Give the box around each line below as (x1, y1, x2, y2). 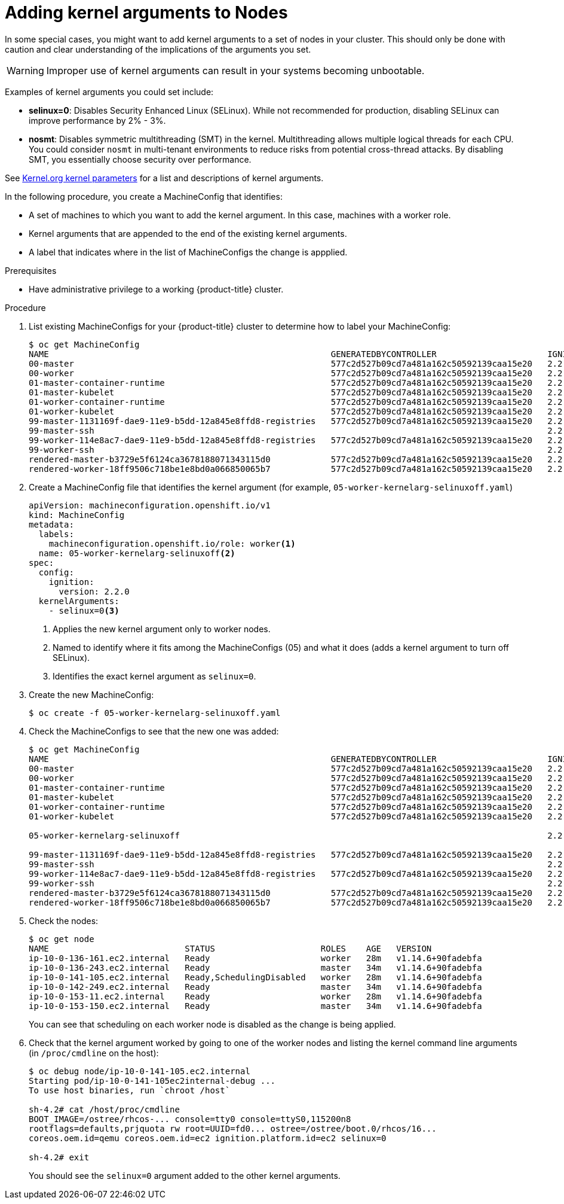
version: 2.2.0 (59, 586, 130, 596)
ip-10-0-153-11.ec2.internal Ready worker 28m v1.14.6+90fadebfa (29, 991, 482, 1001)
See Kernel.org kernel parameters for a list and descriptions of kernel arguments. (5, 172, 324, 183)
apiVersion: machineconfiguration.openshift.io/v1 (29, 500, 271, 510)
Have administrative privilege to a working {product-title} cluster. (29, 284, 284, 294)
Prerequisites (5, 265, 57, 276)
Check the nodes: (29, 915, 99, 926)
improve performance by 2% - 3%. (29, 115, 166, 126)
